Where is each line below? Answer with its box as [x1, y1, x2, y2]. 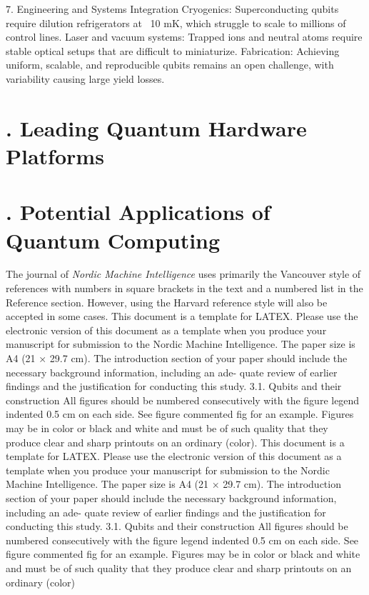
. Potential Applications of [6, 197, 271, 226]
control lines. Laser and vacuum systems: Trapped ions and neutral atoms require [6, 29, 363, 44]
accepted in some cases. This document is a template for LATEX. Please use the [6, 309, 358, 324]
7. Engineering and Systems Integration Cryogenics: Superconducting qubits [6, 1, 339, 16]
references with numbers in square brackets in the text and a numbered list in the [6, 281, 363, 296]
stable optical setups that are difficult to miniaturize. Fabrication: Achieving [6, 43, 340, 58]
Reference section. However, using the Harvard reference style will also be [6, 294, 328, 309]
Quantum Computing [6, 225, 221, 254]
